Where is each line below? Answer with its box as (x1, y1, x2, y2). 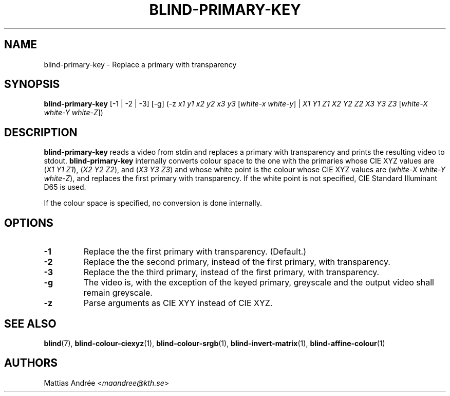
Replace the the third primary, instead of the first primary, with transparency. (83, 267, 380, 278)
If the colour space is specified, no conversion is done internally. (44, 199, 262, 208)
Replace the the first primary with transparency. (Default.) (83, 246, 307, 257)
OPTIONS (4, 216, 53, 229)
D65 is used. (44, 183, 86, 192)
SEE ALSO (4, 317, 57, 330)
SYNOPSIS (4, 78, 60, 91)
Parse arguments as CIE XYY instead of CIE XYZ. (83, 298, 273, 309)
